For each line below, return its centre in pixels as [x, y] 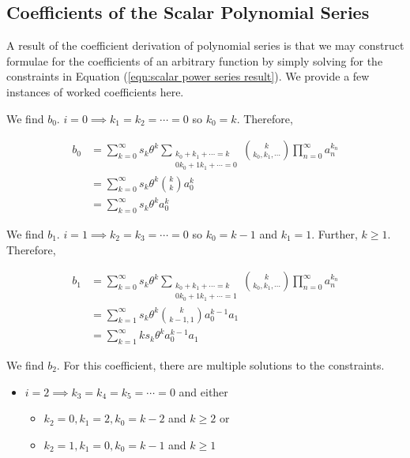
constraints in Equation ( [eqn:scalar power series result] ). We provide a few [188, 76]
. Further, [335, 234]
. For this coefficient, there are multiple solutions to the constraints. [220, 365]
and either [203, 391]
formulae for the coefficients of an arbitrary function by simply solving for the [195, 60]
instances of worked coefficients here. [95, 91]
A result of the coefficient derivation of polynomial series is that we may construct [205, 45]
